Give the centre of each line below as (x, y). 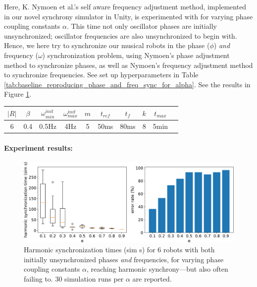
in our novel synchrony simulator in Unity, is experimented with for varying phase (128, 16)
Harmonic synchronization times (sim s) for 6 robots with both (119, 250)
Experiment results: (38, 147)
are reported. (152, 278)
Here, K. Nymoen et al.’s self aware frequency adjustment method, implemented (125, 6)
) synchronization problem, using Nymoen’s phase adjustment (136, 55)
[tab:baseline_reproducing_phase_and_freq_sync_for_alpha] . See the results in (127, 84)
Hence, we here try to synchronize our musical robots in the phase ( (107, 45)
